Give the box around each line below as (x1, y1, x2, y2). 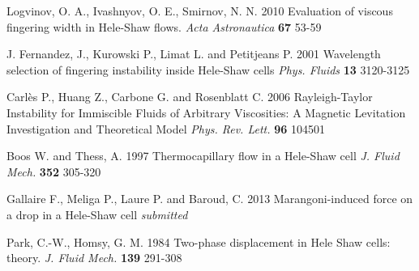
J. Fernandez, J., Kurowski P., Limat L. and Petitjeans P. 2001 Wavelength (6, 45, 381, 62)
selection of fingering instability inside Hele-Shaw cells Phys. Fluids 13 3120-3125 (6, 61, 410, 78)
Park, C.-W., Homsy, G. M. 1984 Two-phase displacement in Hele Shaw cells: (6, 233, 391, 250)
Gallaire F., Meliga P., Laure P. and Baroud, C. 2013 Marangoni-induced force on (6, 190, 413, 207)
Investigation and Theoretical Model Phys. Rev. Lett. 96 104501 (6, 120, 325, 137)
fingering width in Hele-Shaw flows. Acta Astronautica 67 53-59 (6, 18, 322, 35)
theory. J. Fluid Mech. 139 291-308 (6, 249, 182, 266)
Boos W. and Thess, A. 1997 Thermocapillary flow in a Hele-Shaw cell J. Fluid (6, 147, 400, 164)
